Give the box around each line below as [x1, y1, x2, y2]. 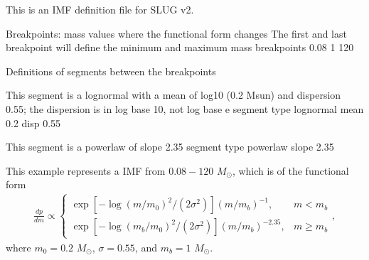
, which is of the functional [232, 163, 349, 178]
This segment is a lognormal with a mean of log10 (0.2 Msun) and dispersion [6, 87, 341, 102]
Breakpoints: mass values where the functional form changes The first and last [6, 26, 347, 40]
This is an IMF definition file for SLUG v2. [6, 2, 194, 16]
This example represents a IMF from [6, 163, 166, 178]
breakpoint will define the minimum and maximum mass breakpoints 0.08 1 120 [6, 40, 354, 55]
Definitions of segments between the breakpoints [6, 63, 216, 78]
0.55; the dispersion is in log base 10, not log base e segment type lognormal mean [6, 101, 364, 116]
